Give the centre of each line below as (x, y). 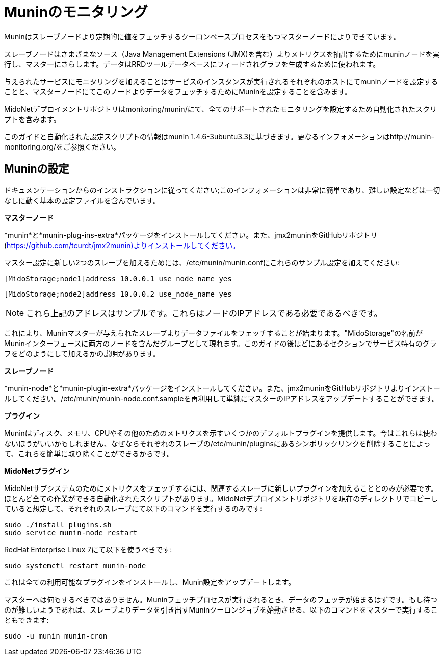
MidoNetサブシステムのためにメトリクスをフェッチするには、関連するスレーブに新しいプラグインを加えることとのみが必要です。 (221, 488)
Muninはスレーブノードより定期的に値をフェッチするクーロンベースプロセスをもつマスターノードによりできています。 (202, 36)
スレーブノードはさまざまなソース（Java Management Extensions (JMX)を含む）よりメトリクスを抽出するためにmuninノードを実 (222, 54)
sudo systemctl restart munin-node (75, 565)
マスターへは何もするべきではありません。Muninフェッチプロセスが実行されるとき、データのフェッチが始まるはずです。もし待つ (221, 599)
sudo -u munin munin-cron (56, 636)
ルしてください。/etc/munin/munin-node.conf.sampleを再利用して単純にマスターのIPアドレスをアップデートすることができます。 (222, 398)
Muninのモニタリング (76, 12)
